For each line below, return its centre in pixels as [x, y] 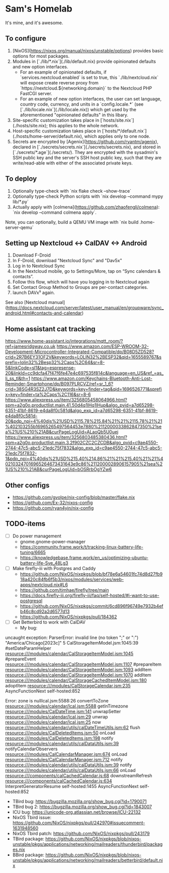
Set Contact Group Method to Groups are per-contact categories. [80, 287]
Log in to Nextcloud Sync [39, 266]
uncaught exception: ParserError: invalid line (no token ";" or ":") [72, 638]
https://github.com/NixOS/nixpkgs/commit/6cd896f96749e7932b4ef [92, 606]
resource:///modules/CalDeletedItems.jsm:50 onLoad [60, 733]
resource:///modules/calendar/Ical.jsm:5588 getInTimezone [67, 706]
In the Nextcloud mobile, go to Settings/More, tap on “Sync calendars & [87, 271]
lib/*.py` [21, 201]
